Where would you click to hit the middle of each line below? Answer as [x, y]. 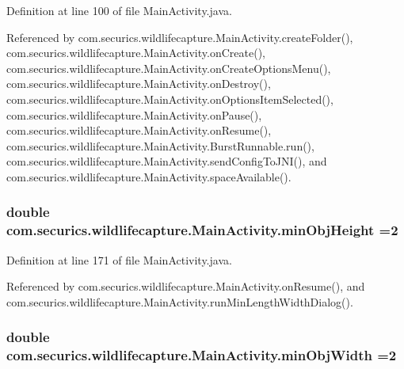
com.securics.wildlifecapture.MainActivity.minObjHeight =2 [202, 230]
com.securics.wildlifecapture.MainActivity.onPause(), [134, 114]
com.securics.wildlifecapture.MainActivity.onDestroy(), [139, 84]
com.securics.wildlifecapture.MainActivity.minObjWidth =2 [202, 355]
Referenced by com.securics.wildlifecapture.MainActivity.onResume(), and [186, 286]
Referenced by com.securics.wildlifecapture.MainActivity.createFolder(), [180, 37]
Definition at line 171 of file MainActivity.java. [119, 259]
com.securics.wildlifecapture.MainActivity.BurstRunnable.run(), [160, 145]
